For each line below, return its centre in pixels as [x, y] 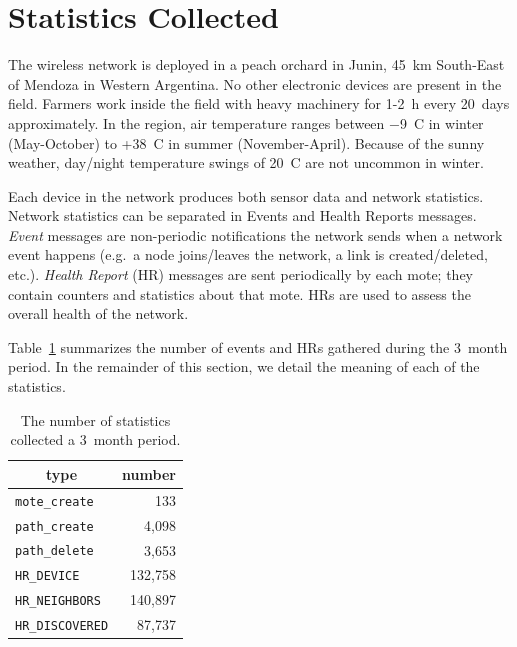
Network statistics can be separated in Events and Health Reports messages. [242, 215]
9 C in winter [441, 122]
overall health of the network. [98, 313]
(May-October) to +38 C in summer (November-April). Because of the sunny [246, 142]
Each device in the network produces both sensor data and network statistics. [246, 195]
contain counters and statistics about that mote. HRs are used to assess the [239, 293]
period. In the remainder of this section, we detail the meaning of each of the [244, 366]
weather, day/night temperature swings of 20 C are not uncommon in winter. [246, 162]
